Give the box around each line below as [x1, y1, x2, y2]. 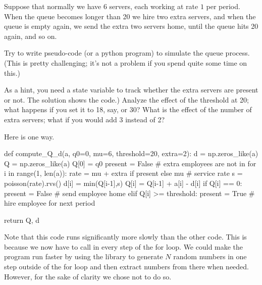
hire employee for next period [4, 198, 95, 208]
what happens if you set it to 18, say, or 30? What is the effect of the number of [4, 104, 252, 115]
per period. [206, 1, 240, 11]
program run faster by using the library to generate [4, 251, 163, 262]
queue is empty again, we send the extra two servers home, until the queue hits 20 [4, 21, 258, 31]
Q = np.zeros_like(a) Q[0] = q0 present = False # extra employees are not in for [4, 158, 256, 168]
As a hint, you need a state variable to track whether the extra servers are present [4, 84, 258, 95]
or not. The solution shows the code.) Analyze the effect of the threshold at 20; [4, 94, 249, 105]
